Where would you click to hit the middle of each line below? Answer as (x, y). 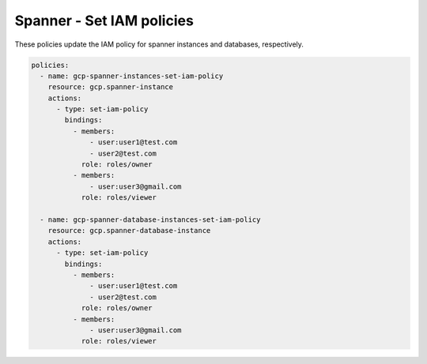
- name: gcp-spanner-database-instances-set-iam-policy (150, 220)
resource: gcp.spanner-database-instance (129, 231)
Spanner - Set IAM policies (104, 21)
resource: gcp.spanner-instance (111, 87)
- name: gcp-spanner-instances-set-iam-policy (132, 76)
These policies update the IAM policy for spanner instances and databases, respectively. (159, 44)
